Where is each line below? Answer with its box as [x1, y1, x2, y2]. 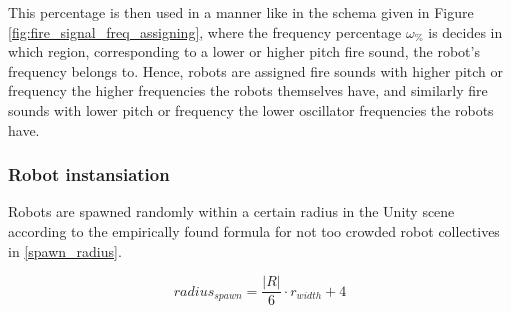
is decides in [428, 21, 503, 42]
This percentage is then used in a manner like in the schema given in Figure [8, 2, 474, 22]
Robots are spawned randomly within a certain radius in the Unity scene [8, 201, 455, 222]
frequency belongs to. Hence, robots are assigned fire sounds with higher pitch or [8, 60, 503, 81]
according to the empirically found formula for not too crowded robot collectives [8, 220, 500, 241]
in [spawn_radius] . [8, 240, 122, 261]
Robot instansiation [8, 162, 170, 187]
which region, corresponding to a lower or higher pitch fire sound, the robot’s [8, 41, 480, 62]
